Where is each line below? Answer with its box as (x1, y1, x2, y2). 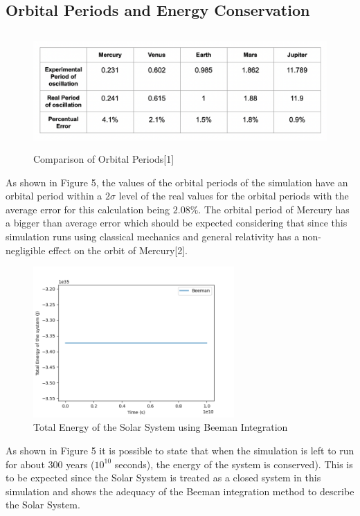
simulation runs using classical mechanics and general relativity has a (6, 229, 300, 243)
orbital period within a (6, 188, 102, 203)
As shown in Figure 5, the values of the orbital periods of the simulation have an (6, 175, 348, 189)
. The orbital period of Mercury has (198, 202, 350, 216)
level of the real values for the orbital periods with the (118, 188, 349, 203)
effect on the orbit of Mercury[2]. (48, 242, 188, 257)
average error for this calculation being (6, 202, 170, 216)
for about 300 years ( (6, 456, 95, 471)
